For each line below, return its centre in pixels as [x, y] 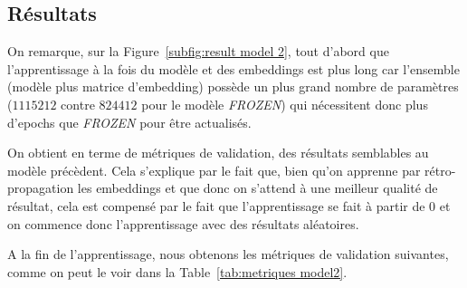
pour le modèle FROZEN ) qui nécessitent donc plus [285, 104]
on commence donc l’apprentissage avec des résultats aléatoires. [183, 223]
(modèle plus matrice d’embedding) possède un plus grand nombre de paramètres [233, 86]
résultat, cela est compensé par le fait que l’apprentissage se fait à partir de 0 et [229, 205]
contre [78, 104]
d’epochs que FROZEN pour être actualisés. [129, 122]
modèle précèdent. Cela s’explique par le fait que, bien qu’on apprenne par [214, 170]
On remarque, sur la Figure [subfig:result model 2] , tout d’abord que [198, 51]
